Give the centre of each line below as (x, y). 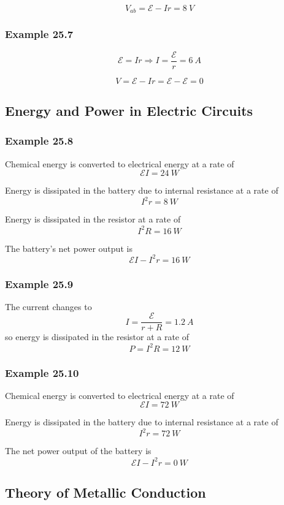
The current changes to (48, 306)
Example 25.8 (39, 141)
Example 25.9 (39, 283)
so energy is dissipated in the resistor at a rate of (97, 337)
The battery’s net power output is (69, 248)
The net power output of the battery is (78, 451)
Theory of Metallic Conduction (106, 492)
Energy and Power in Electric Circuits (129, 111)
